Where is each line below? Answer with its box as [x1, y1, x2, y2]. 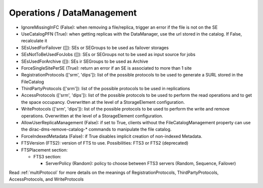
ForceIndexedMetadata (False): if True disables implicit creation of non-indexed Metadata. [21, 133, 202, 139]
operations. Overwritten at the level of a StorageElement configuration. [21, 113, 163, 119]
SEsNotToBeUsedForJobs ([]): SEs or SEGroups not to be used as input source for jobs [21, 52, 196, 57]
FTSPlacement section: [21, 147, 68, 153]
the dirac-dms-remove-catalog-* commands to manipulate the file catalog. [21, 127, 172, 132]
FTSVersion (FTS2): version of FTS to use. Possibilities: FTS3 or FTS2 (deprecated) [21, 140, 188, 146]
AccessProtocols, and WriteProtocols [9, 176, 84, 182]
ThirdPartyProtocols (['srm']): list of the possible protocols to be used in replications [21, 86, 190, 92]
